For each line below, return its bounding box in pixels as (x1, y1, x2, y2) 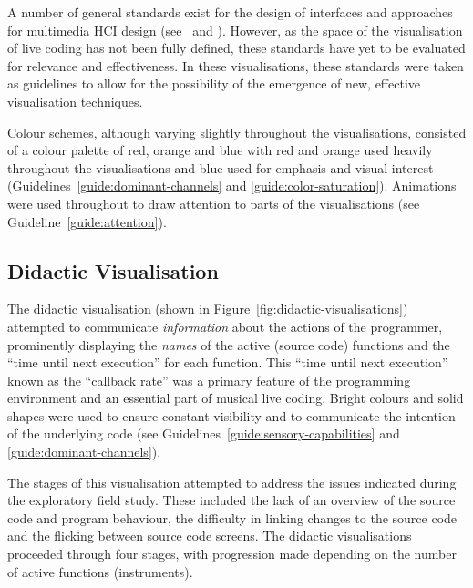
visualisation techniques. (7, 91, 143, 110)
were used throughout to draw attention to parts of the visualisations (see (7, 193, 420, 212)
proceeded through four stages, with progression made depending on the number (7, 544, 457, 563)
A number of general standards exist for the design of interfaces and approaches (7, 3, 453, 21)
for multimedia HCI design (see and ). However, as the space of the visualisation (7, 20, 463, 39)
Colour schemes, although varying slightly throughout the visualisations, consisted (7, 122, 467, 141)
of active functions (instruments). (7, 562, 193, 581)
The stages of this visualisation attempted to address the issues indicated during (7, 472, 457, 491)
